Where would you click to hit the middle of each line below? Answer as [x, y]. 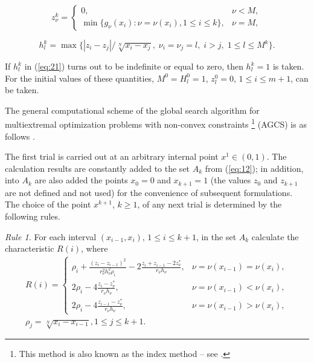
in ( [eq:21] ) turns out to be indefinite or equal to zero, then [134, 66]
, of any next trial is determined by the [210, 204]
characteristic [30, 248]
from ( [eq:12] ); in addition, [254, 168]
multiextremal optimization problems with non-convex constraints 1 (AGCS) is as [156, 123]
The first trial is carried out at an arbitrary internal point [112, 156]
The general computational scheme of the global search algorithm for [132, 110]
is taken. [288, 66]
